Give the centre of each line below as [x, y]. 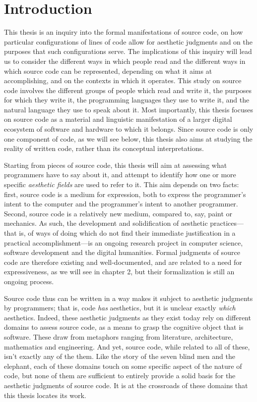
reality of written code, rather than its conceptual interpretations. [104, 148]
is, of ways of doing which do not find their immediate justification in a [127, 233]
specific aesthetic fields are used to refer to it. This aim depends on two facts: [122, 184]
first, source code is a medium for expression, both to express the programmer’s [125, 194]
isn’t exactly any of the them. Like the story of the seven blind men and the [120, 356]
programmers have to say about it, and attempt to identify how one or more [120, 175]
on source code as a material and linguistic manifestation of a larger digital [118, 119]
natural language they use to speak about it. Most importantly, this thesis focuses [128, 109]
